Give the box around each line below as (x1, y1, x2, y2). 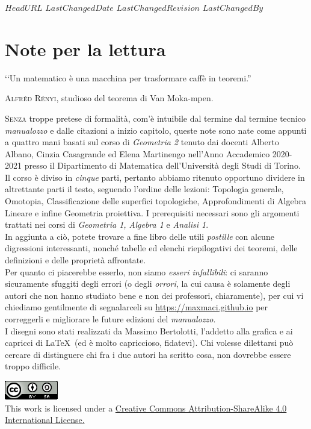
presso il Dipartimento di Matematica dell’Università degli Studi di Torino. (24, 159, 301, 172)
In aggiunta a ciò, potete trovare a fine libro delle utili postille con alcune (5, 230, 274, 242)
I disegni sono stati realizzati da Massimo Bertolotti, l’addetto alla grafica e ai (5, 324, 293, 337)
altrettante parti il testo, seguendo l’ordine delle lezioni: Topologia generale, (5, 183, 284, 195)
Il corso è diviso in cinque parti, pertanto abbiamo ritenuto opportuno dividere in (5, 171, 305, 183)
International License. (5, 413, 85, 426)
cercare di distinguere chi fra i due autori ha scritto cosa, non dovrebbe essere (5, 348, 291, 360)
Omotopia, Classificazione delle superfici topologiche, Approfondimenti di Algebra (5, 195, 306, 207)
